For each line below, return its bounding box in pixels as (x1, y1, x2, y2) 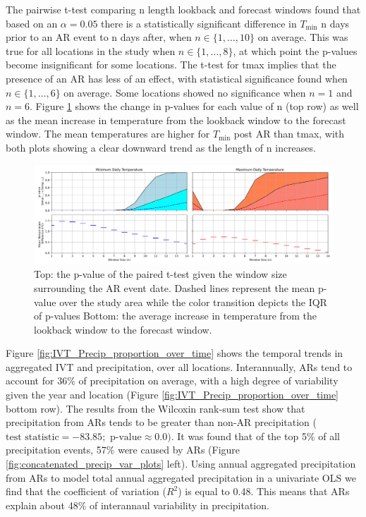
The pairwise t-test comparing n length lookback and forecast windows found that (6, 2, 361, 16)
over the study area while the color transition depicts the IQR (59, 294, 327, 309)
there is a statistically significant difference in (101, 16, 297, 30)
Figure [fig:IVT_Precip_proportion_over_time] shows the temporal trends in (6, 346, 343, 360)
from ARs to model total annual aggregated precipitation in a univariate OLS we (6, 470, 356, 485)
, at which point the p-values (233, 43, 358, 58)
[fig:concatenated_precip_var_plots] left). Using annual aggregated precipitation (6, 456, 356, 471)
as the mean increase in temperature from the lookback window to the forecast (6, 112, 346, 127)
